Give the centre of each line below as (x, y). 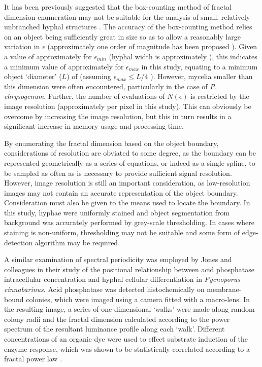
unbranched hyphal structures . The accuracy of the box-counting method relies (128, 27)
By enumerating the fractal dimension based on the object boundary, (111, 143)
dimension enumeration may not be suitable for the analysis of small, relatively (127, 16)
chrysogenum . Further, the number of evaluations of (85, 96)
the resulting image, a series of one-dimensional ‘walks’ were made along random (129, 309)
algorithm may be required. (77, 242)
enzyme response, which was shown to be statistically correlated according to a (127, 348)
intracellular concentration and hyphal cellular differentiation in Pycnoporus (122, 279)
